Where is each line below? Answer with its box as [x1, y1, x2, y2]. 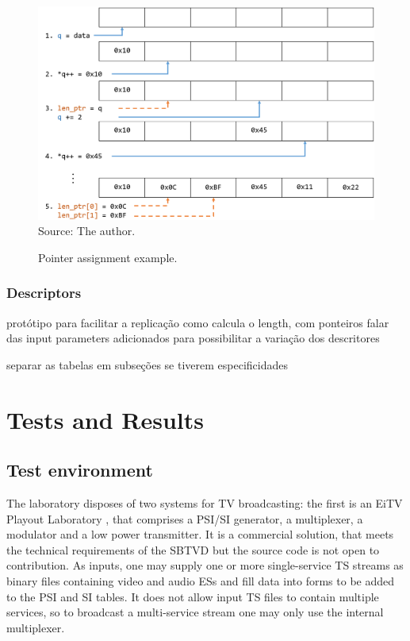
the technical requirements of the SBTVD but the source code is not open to [6, 541, 380, 558]
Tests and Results [6, 403, 204, 435]
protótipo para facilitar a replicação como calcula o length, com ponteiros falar [6, 314, 389, 330]
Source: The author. [38, 222, 136, 239]
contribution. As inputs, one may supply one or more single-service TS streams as [6, 557, 404, 573]
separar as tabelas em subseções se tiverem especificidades [6, 356, 288, 373]
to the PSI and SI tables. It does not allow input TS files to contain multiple [6, 588, 379, 604]
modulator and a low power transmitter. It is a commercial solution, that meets [6, 526, 394, 543]
